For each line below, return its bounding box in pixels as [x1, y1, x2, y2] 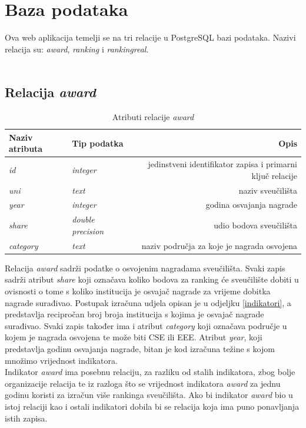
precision [72, 224, 104, 237]
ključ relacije [251, 169, 297, 181]
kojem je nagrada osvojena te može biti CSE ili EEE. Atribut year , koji [5, 331, 262, 343]
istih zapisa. [5, 412, 48, 424]
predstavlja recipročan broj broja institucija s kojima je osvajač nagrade [5, 308, 264, 320]
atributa [9, 142, 43, 155]
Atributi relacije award [112, 111, 194, 123]
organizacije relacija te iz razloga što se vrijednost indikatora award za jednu [5, 377, 281, 389]
